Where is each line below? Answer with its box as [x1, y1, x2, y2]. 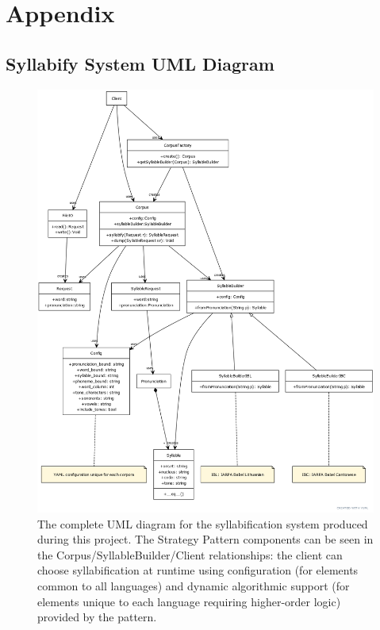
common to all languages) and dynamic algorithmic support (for [37, 577, 350, 594]
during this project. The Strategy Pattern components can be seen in [37, 531, 374, 547]
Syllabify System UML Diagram [6, 51, 274, 75]
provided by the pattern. [37, 609, 157, 625]
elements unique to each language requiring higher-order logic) [37, 593, 341, 609]
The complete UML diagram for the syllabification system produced [37, 515, 368, 532]
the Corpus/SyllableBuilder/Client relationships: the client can [37, 546, 343, 563]
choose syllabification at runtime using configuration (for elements [37, 562, 359, 578]
